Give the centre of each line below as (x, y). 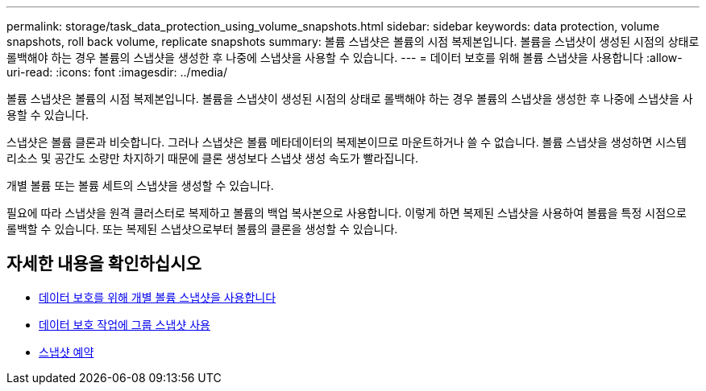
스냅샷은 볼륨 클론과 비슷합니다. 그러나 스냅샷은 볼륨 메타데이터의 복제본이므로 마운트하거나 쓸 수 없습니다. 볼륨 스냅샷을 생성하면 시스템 (347, 142)
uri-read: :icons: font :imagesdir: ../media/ (117, 72)
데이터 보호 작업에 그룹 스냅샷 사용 (125, 324)
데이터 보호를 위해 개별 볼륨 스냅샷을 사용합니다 (158, 297)
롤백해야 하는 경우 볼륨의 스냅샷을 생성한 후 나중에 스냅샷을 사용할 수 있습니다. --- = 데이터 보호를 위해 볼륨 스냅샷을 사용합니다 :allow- (345, 58)
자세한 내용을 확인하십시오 (104, 264)
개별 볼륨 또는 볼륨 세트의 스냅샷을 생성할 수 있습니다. (140, 185)
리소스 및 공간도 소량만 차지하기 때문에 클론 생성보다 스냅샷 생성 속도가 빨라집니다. (213, 158)
